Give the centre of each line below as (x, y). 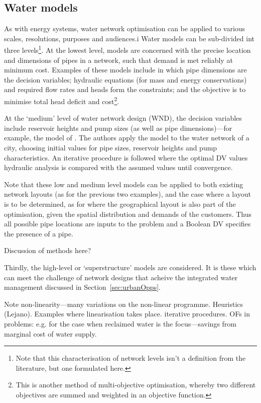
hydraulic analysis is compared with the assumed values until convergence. (118, 167)
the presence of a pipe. (39, 233)
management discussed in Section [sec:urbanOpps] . (82, 287)
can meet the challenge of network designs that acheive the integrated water (121, 277)
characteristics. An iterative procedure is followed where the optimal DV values (126, 157)
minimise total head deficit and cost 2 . (62, 100)
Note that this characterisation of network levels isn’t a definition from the (131, 358)
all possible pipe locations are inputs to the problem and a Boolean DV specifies (127, 224)
